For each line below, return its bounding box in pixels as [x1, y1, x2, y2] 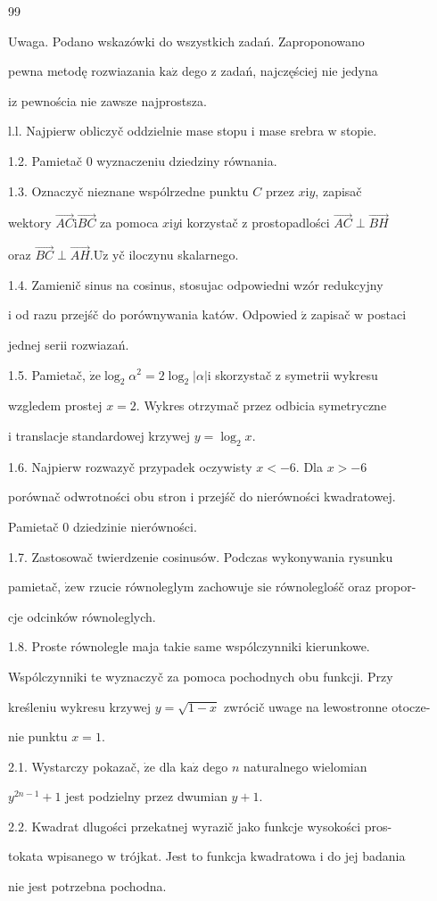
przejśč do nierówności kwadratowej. [198, 487, 396, 506]
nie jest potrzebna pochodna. [8, 877, 167, 896]
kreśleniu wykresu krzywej [8, 697, 152, 715]
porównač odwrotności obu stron [8, 487, 186, 506]
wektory [8, 213, 52, 232]
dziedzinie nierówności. [72, 517, 197, 535]
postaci [367, 305, 407, 324]
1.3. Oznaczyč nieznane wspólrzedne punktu [8, 181, 249, 200]
